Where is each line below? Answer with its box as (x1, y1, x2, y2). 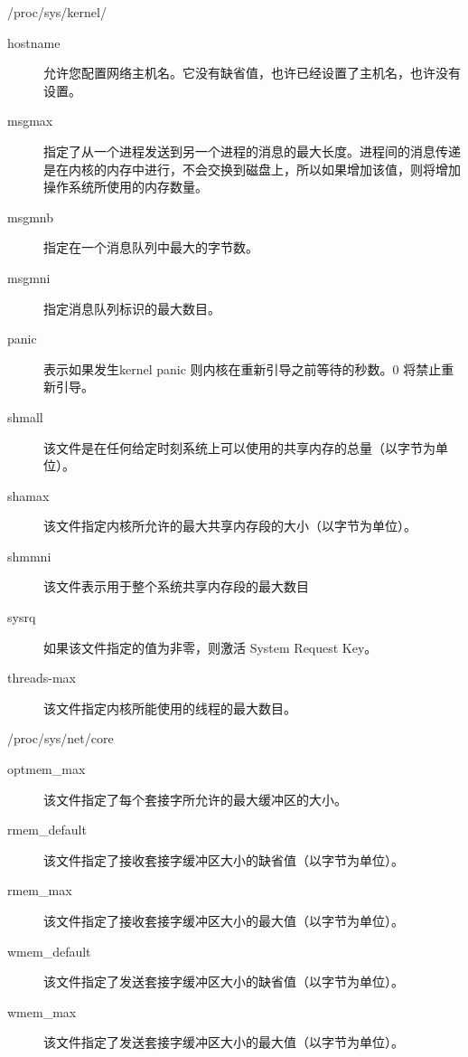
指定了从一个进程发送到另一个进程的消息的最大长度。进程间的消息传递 (43, 141, 461, 160)
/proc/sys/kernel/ (7, 3, 107, 21)
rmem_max (7, 881, 72, 900)
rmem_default (7, 820, 87, 839)
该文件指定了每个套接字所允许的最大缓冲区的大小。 (43, 789, 347, 808)
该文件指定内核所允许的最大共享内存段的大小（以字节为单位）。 (43, 516, 417, 535)
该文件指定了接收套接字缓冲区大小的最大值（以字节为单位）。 (43, 911, 404, 930)
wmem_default (7, 941, 91, 960)
